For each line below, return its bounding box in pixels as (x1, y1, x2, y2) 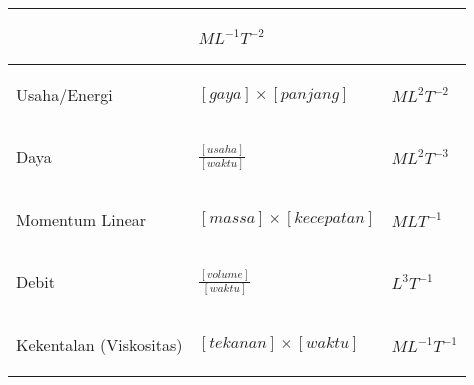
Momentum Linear (16, 207, 147, 231)
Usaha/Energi (16, 83, 113, 106)
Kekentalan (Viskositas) (16, 332, 183, 356)
